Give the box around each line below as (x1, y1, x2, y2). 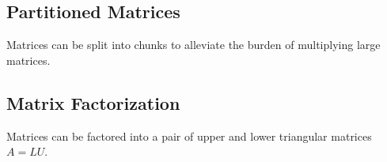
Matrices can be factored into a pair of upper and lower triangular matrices (6, 127, 372, 144)
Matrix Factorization (6, 90, 180, 115)
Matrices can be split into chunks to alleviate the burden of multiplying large (6, 36, 381, 53)
